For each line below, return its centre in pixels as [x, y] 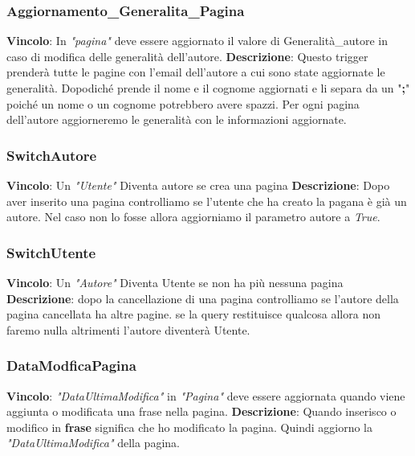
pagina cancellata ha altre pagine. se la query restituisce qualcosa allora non [193, 314]
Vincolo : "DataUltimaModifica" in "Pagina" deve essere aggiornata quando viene [206, 395]
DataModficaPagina [71, 366]
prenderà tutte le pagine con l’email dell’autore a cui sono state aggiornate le [196, 72]
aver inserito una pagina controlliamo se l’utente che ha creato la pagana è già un [207, 201]
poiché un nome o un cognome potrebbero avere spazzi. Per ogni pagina [183, 103]
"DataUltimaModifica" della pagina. [93, 443]
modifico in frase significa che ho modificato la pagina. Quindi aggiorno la [190, 427]
